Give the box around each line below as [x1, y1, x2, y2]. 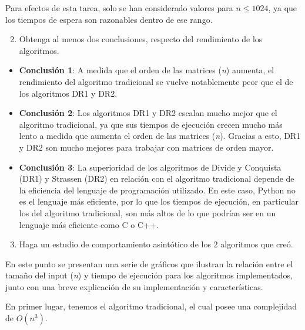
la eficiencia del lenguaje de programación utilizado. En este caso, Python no [19, 183, 296, 196]
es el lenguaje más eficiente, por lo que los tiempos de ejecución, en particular [19, 195, 299, 207]
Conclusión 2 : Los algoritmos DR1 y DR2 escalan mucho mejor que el [19, 107, 277, 119]
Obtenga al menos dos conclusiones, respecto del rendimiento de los [19, 33, 263, 45]
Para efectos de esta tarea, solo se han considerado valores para [5, 2, 233, 13]
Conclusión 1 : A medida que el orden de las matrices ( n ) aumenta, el [19, 64, 274, 76]
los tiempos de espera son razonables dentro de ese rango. [5, 13, 213, 25]
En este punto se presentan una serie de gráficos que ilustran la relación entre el [5, 257, 293, 270]
